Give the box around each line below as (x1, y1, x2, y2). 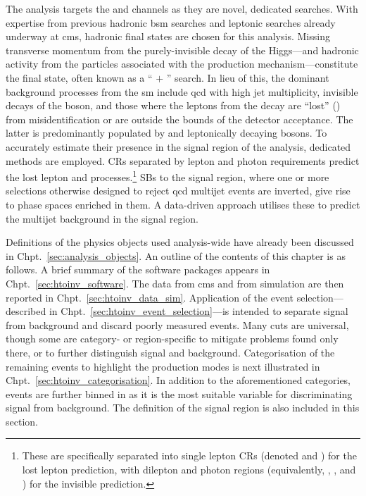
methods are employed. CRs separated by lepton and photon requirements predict (6, 153, 360, 168)
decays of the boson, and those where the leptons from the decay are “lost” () (6, 98, 341, 113)
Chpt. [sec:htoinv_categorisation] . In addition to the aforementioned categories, (6, 373, 351, 387)
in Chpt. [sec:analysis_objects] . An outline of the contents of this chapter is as (6, 248, 346, 263)
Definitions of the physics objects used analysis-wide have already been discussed (6, 235, 354, 249)
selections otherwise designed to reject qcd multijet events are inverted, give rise (6, 183, 351, 198)
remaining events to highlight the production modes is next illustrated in (6, 359, 320, 373)
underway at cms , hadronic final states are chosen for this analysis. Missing (6, 29, 330, 44)
